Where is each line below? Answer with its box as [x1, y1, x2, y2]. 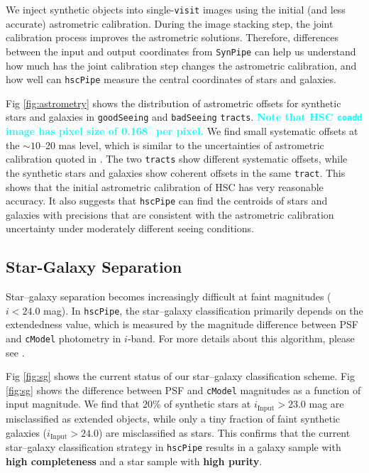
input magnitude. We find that [6, 396, 140, 411]
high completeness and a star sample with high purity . [6, 453, 263, 468]
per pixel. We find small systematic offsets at [156, 124, 358, 138]
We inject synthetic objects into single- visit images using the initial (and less [6, 2, 346, 16]
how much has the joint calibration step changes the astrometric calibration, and [6, 58, 357, 72]
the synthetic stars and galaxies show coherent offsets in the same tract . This [6, 165, 346, 180]
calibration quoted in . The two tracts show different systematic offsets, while [6, 151, 348, 166]
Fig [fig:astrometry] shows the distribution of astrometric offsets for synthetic [6, 95, 341, 110]
